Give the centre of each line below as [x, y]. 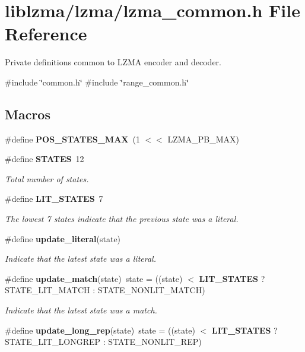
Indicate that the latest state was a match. [81, 310]
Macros [28, 114]
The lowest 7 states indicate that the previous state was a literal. [122, 219]
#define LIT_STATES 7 [54, 199]
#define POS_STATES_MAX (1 [72, 139]
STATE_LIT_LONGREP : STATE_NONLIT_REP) [103, 342]
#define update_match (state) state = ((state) [94, 278]
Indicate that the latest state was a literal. [80, 259]
